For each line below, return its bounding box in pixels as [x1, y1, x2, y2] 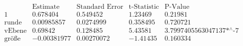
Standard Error [76, 3, 123, 11]
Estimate [32, 3, 60, 11]
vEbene [4, 27, 27, 35]
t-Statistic [128, 3, 159, 11]
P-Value [164, 3, 190, 11]
